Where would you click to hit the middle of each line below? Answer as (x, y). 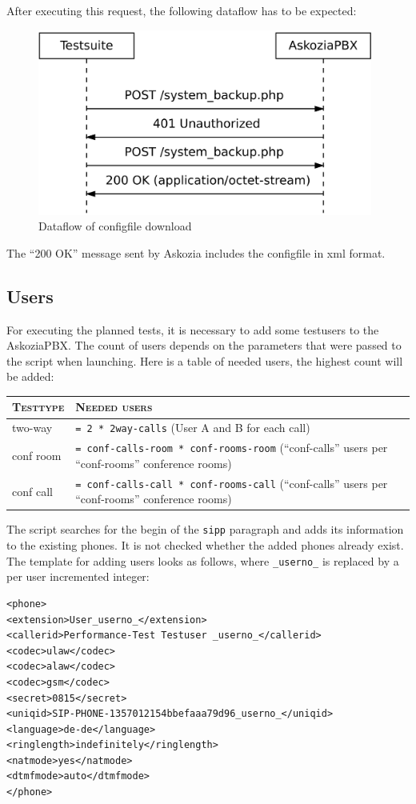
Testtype (38, 407)
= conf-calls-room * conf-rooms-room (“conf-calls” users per (232, 448)
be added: (30, 376)
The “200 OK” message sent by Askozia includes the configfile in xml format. (196, 252)
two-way (32, 428)
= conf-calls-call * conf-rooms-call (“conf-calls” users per (232, 483)
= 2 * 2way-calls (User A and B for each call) (193, 428)
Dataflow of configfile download (115, 226)
